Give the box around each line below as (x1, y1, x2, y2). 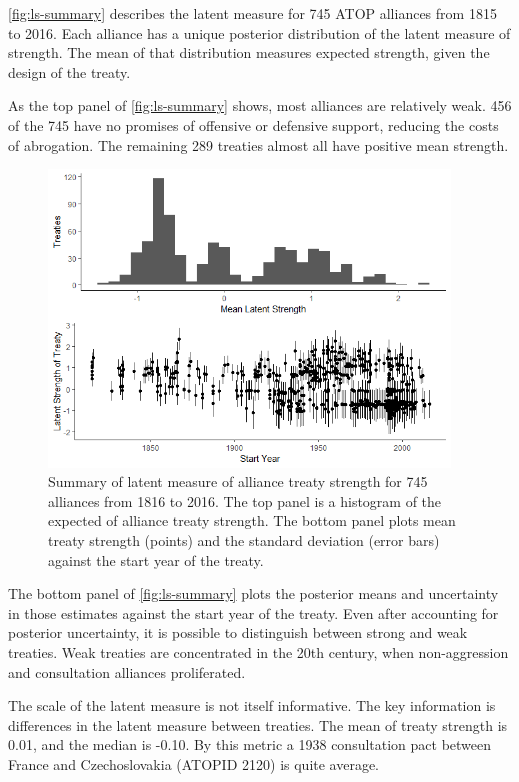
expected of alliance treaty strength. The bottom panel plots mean (48, 510, 456, 531)
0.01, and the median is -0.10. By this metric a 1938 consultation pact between (8, 734, 492, 755)
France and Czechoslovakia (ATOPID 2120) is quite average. (8, 754, 380, 775)
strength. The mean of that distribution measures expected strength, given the (8, 42, 490, 63)
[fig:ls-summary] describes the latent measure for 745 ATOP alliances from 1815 (8, 3, 497, 23)
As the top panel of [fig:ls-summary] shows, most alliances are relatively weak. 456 (8, 95, 512, 116)
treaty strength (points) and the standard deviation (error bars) (48, 530, 440, 551)
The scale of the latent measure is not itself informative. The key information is (8, 695, 496, 716)
